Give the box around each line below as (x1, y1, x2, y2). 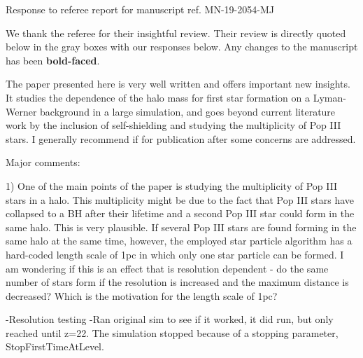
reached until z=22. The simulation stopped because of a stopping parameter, (6, 325, 339, 340)
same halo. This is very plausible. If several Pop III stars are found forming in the (6, 219, 357, 234)
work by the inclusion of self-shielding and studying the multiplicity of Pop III (6, 118, 341, 132)
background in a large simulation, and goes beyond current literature (40, 104, 336, 118)
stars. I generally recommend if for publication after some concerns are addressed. (6, 131, 356, 146)
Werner (6, 104, 37, 118)
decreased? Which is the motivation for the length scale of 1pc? (6, 288, 278, 303)
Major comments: (6, 155, 80, 170)
